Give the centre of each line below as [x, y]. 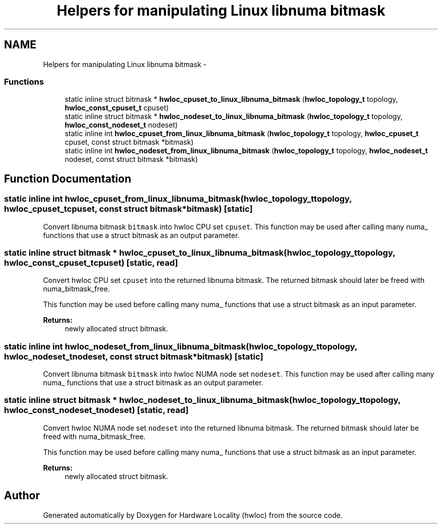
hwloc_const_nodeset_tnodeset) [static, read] [96, 410]
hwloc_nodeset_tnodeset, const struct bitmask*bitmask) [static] [134, 356]
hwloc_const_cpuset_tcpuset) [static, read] [91, 262]
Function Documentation [68, 179]
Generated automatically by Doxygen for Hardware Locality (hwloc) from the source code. [193, 515]
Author [22, 496]
